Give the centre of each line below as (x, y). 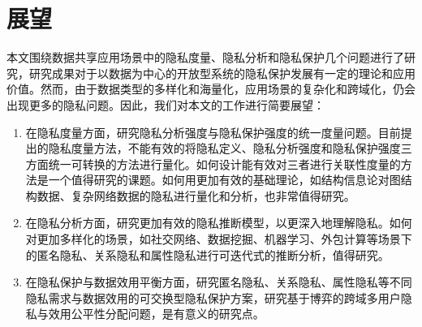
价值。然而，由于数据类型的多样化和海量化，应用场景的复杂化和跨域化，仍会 (211, 89)
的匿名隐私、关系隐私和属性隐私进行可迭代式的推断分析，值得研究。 (207, 254)
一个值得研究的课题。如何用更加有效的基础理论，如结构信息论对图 (224, 180)
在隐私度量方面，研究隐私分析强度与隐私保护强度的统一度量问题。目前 (213, 132)
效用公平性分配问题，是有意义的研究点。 (156, 314)
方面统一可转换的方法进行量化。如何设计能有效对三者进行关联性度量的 (213, 163)
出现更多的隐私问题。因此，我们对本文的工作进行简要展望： (166, 104)
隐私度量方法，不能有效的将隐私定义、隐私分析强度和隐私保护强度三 (230, 148)
